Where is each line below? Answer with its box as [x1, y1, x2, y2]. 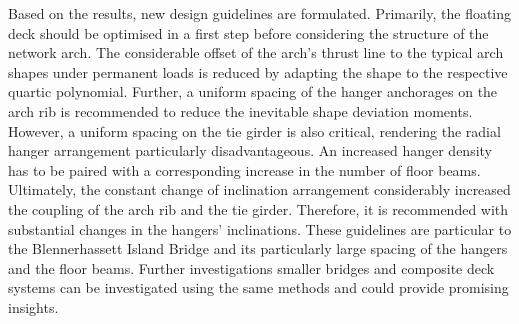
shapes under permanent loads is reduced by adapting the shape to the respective [8, 61, 508, 82]
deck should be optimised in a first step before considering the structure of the [8, 22, 489, 43]
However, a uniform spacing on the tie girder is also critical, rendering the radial [8, 120, 501, 141]
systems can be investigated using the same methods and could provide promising [8, 277, 509, 298]
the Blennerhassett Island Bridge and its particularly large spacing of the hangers [8, 238, 508, 259]
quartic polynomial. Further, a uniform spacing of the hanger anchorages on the [8, 81, 498, 102]
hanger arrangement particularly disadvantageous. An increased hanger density [8, 140, 493, 161]
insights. [8, 296, 59, 317]
